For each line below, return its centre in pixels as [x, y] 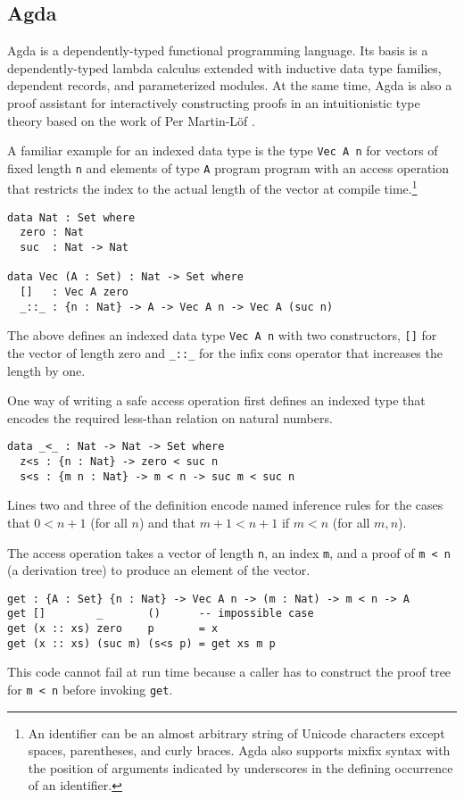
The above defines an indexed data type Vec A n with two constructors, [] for [222, 335]
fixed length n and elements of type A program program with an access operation [228, 167]
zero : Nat [52, 233]
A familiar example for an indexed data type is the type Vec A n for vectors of [223, 150]
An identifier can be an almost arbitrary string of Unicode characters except [236, 732]
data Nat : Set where [71, 217]
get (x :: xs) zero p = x [113, 629]
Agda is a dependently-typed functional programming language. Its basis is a [218, 50]
